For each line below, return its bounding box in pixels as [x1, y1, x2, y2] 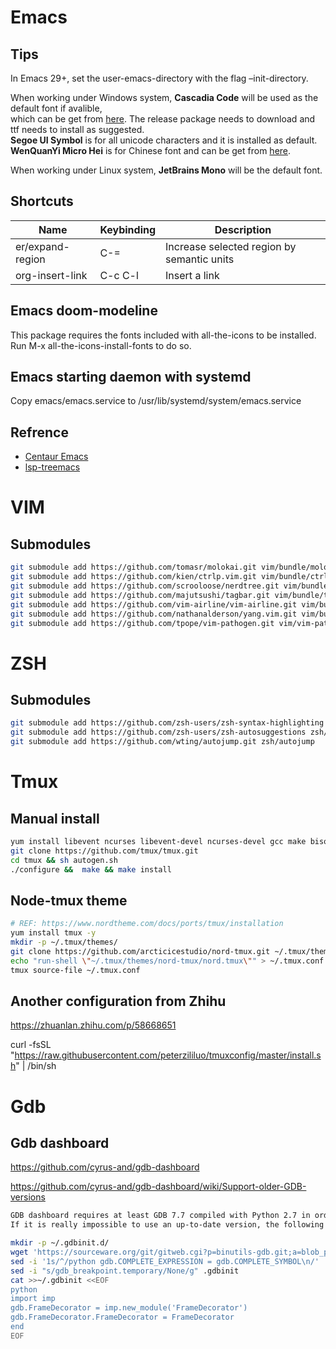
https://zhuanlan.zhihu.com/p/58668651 [10, 1019, 177, 1031]
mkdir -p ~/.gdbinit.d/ [10, 1238, 110, 1248]
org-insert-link [15, 268, 88, 282]
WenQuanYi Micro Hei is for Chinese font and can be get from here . [10, 145, 292, 156]
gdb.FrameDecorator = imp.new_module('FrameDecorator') [10, 1303, 248, 1313]
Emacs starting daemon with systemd [10, 369, 252, 386]
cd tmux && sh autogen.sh [10, 855, 118, 865]
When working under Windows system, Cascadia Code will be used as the [10, 92, 319, 103]
